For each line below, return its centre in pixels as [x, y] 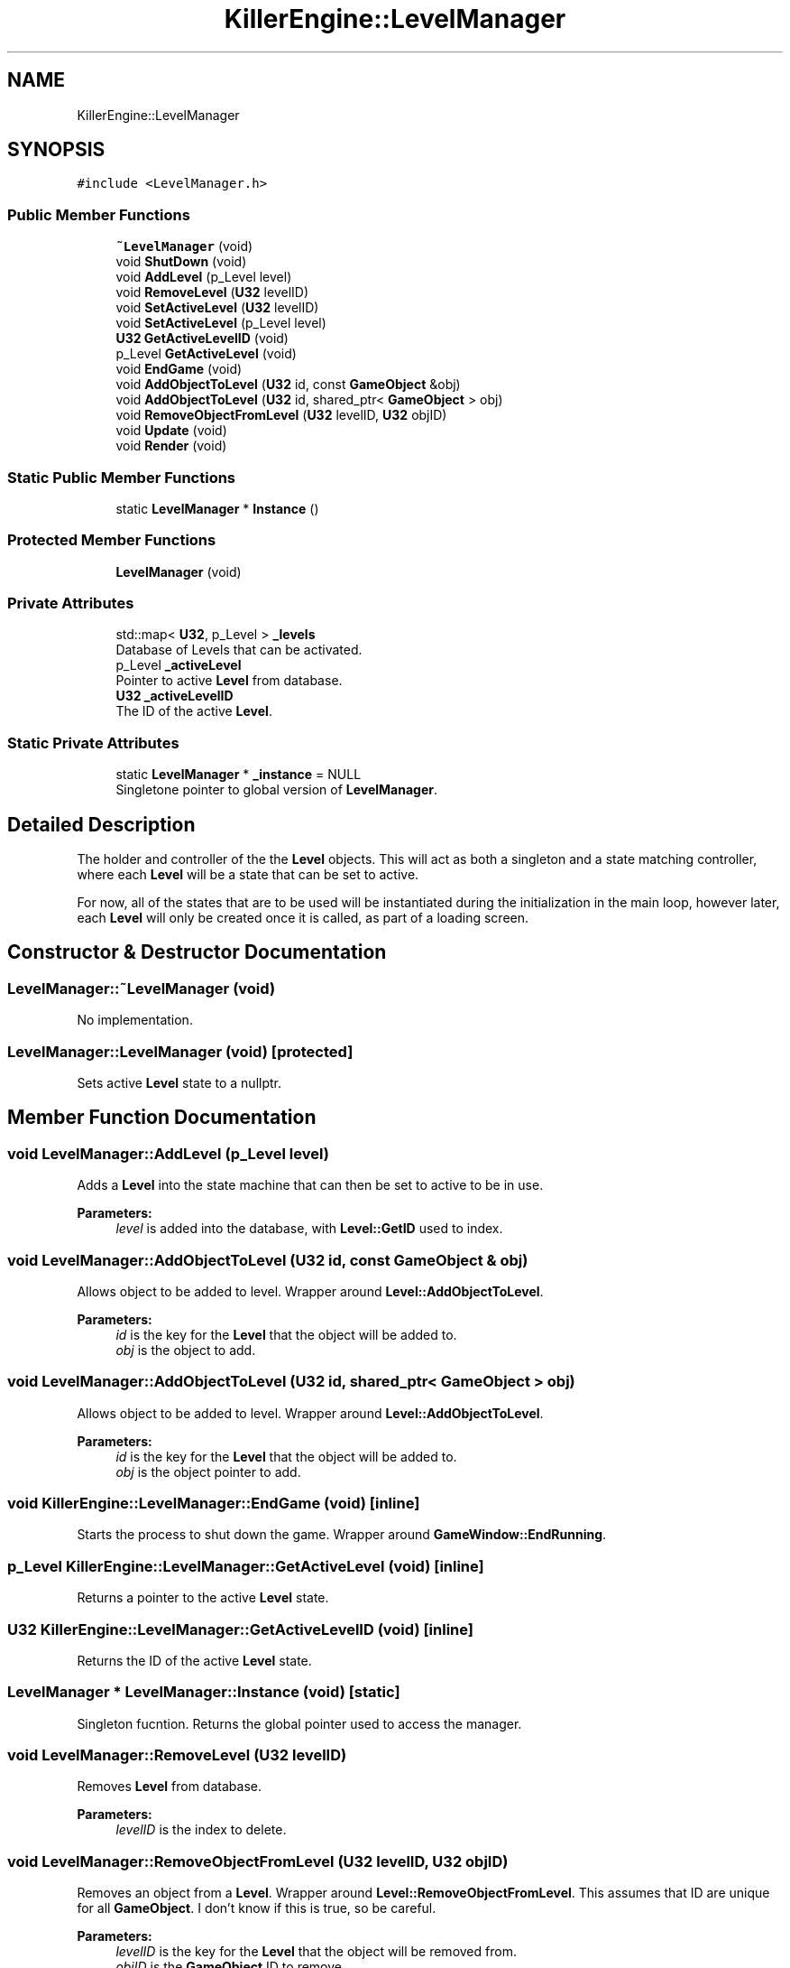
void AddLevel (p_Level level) [204, 277]
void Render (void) [171, 446]
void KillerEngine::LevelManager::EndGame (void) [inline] [214, 1504]
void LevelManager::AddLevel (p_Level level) [168, 1153]
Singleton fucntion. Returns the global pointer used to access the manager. [299, 1723]
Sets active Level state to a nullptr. [179, 1083]
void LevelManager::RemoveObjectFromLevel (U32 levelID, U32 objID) [258, 1861]
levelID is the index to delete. [201, 1830]
